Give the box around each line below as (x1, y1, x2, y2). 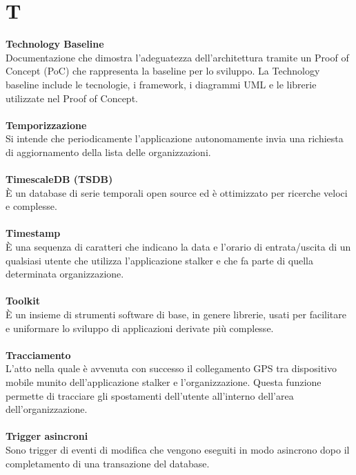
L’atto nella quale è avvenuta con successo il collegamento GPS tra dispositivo (6, 361, 337, 376)
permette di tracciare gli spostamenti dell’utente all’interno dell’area (6, 388, 294, 403)
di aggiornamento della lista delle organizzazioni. (6, 144, 211, 159)
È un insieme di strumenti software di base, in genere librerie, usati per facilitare (6, 307, 346, 321)
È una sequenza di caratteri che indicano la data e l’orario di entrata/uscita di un (6, 240, 351, 254)
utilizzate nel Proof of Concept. (6, 90, 138, 105)
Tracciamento (6, 347, 71, 362)
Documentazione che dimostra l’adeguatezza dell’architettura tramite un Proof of (6, 50, 349, 64)
